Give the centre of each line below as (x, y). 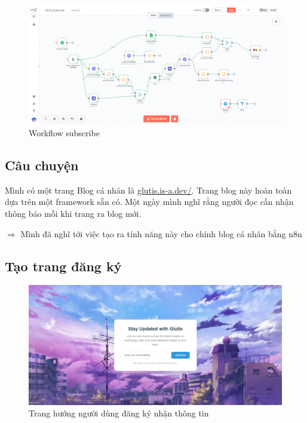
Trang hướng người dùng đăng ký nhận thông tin (119, 413)
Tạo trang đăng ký (63, 266)
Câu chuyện (42, 165)
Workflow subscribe (64, 133)
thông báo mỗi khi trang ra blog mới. (73, 213)
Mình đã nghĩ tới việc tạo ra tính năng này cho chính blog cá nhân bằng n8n (161, 233)
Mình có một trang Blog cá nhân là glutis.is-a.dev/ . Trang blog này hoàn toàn (148, 190)
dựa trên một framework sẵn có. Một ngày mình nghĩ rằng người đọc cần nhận (149, 202)
